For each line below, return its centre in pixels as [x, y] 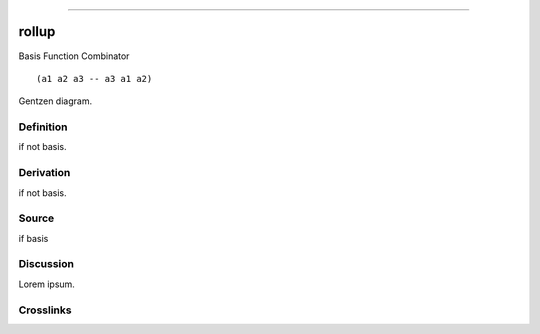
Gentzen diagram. [55, 101]
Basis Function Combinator [74, 56]
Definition [43, 127]
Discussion [46, 264]
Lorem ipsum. [46, 284]
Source [36, 218]
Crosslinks [45, 310]
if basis [33, 238]
